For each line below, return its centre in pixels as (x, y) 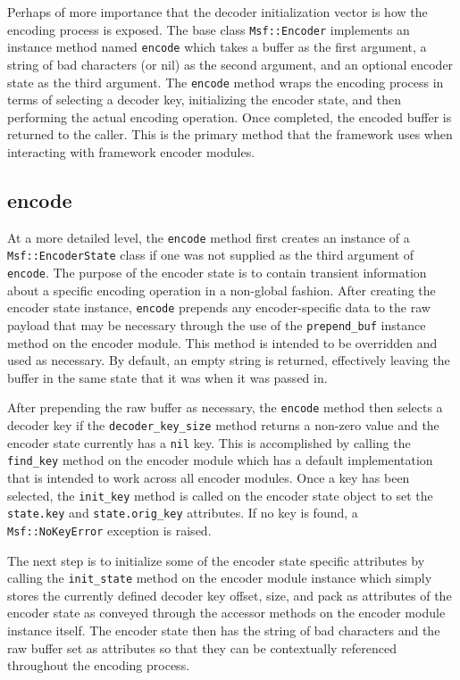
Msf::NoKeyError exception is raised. (109, 530)
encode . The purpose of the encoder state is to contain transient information (217, 273)
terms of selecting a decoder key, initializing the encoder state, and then (204, 100)
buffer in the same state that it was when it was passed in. (167, 377)
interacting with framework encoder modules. (131, 151)
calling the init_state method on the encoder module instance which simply (220, 578)
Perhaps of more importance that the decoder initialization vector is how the (217, 12)
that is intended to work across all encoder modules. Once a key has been (209, 478)
